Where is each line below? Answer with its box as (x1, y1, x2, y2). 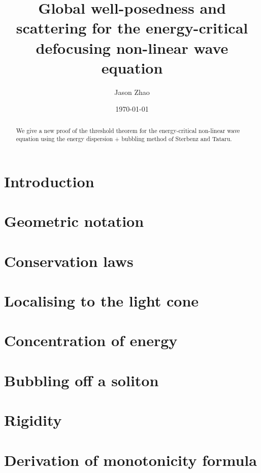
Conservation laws (4, 250, 134, 271)
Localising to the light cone (4, 290, 199, 311)
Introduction (4, 171, 94, 191)
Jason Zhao (114, 86, 150, 97)
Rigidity (4, 410, 62, 430)
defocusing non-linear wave (36, 37, 229, 58)
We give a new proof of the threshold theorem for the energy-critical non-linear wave (16, 126, 240, 134)
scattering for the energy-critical (16, 17, 248, 38)
